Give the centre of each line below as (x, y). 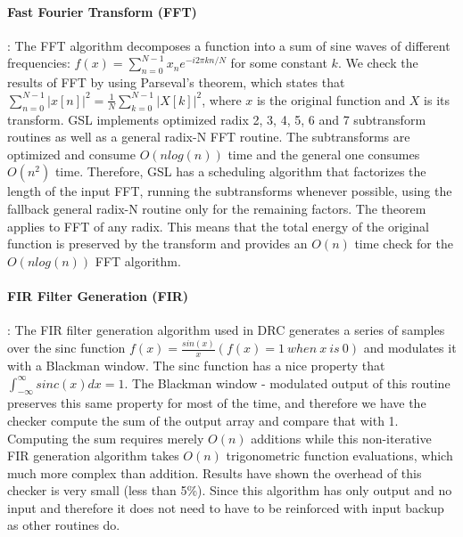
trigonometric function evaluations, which (339, 456)
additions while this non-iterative (341, 438)
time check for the (404, 244)
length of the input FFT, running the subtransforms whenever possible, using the (230, 191)
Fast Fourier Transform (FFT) (102, 11)
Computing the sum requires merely (106, 438)
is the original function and (331, 99)
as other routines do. (64, 525)
